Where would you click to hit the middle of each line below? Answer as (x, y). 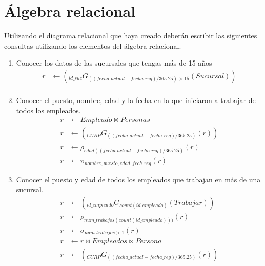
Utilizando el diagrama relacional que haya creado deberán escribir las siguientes (131, 36)
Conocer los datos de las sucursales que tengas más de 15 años (114, 63)
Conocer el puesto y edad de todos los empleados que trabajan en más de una (138, 179)
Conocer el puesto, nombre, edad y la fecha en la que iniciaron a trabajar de (136, 100)
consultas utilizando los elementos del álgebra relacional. (93, 45)
